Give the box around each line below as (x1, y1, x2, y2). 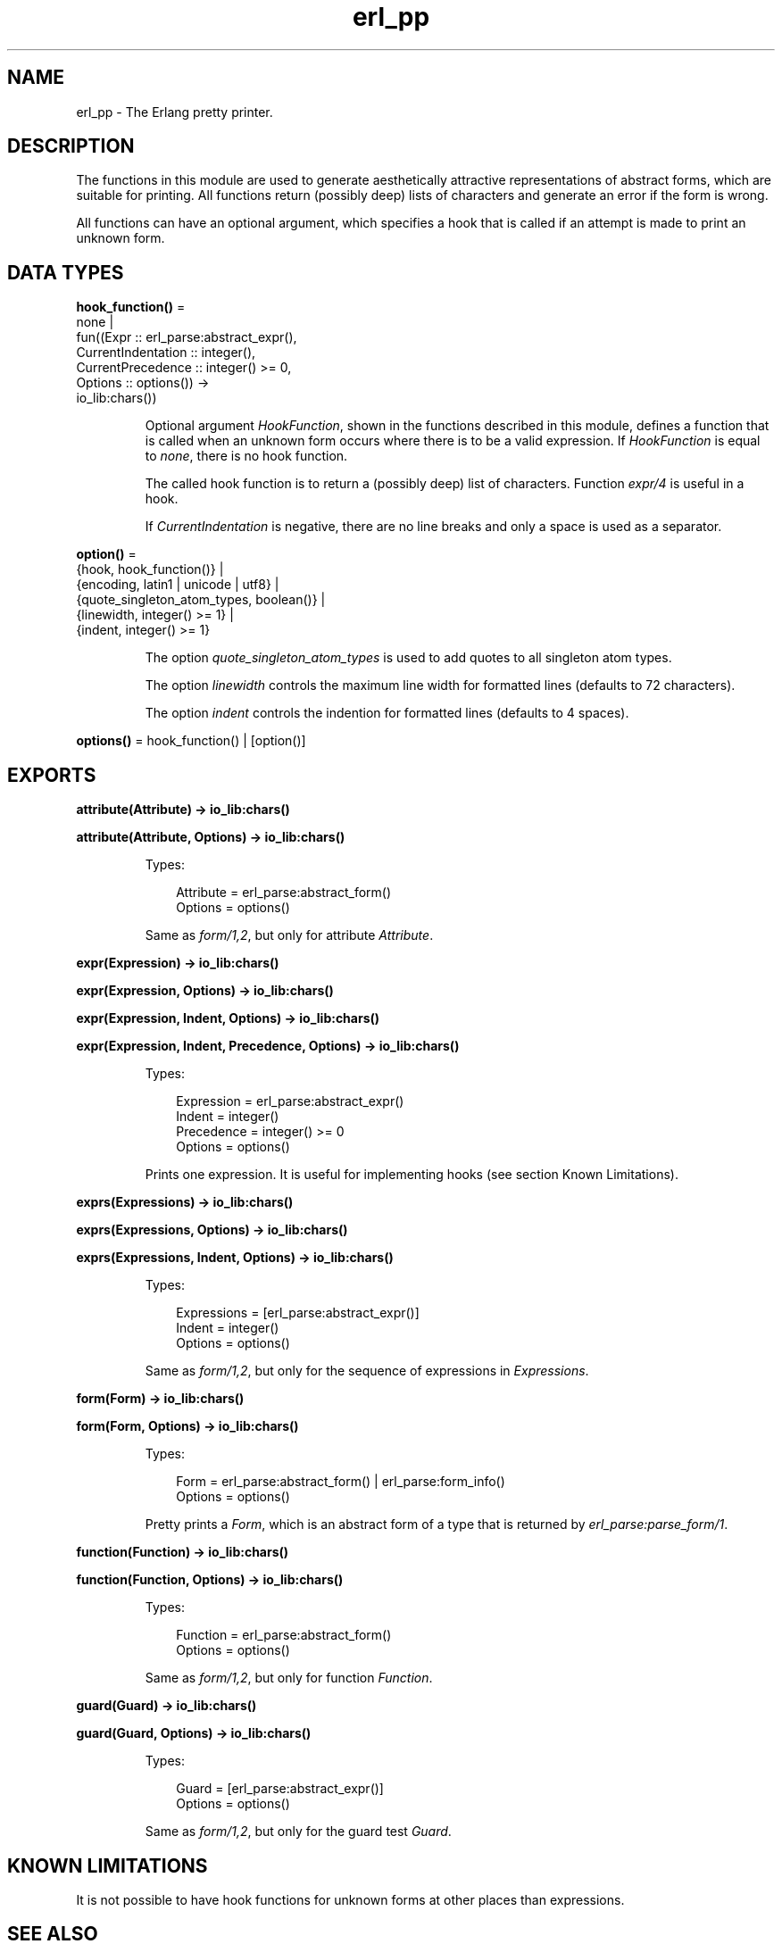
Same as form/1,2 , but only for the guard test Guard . (145, 1824, 452, 1840)
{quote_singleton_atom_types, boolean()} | (76, 592, 326, 608)
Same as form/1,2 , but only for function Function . (145, 1670, 433, 1686)
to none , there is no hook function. (145, 448, 348, 464)
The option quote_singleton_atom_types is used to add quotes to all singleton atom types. (145, 650, 672, 666)
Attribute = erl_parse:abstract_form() (176, 885, 392, 901)
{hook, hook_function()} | (76, 561, 224, 577)
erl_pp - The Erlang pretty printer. (76, 104, 273, 120)
